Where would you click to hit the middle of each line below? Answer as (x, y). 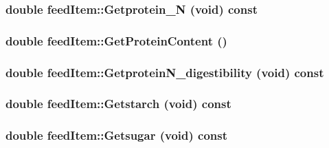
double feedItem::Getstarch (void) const (118, 104)
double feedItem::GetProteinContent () (116, 40)
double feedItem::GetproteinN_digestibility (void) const (165, 72)
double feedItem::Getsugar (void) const (116, 135)
